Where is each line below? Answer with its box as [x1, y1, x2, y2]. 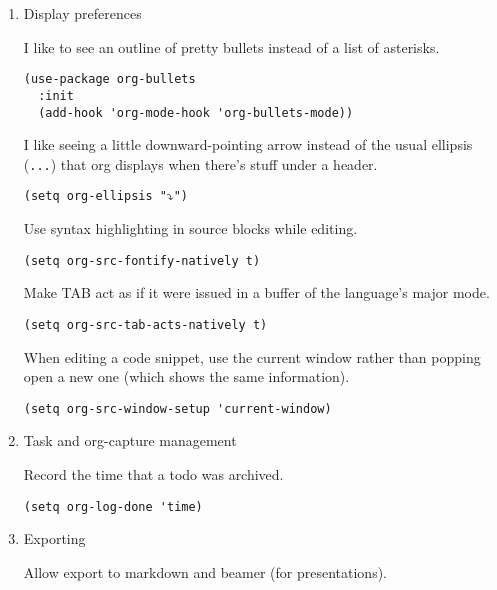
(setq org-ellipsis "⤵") [23, 189, 188, 204]
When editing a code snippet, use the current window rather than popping [23, 346, 481, 367]
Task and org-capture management [23, 430, 237, 451]
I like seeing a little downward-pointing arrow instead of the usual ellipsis [23, 134, 473, 155]
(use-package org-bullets [23, 72, 196, 87]
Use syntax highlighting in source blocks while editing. [23, 218, 358, 239]
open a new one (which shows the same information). [23, 366, 350, 387]
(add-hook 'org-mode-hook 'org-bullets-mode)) [38, 105, 354, 120]
